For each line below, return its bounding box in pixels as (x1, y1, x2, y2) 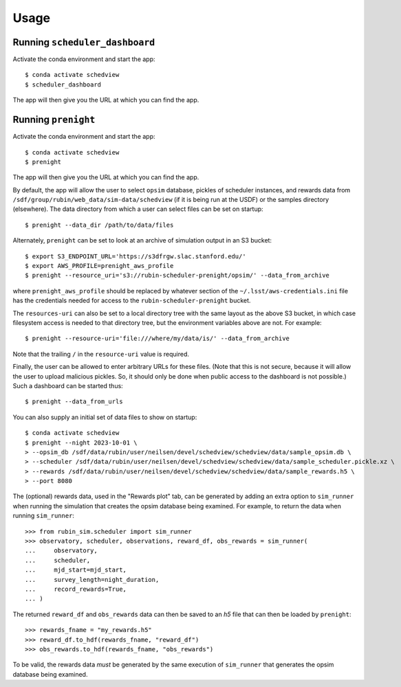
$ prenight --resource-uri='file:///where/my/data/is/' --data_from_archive (25, 335, 290, 343)
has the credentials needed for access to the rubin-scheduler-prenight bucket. (12, 296, 251, 305)
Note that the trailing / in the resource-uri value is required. (12, 350, 189, 358)
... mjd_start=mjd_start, (25, 566, 127, 574)
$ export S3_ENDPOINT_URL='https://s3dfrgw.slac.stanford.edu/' (25, 252, 247, 260)
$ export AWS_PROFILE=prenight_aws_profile (25, 262, 174, 270)
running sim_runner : (12, 512, 75, 520)
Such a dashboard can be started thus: (12, 381, 123, 390)
